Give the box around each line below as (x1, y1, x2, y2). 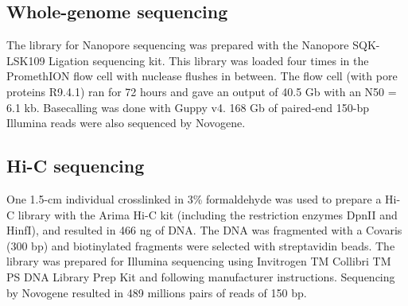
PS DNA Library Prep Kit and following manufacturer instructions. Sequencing (6, 268, 395, 285)
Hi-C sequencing (6, 153, 145, 178)
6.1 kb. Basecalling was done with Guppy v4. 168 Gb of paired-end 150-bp (6, 99, 369, 115)
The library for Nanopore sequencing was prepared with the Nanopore (6, 37, 349, 53)
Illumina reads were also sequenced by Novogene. (6, 114, 246, 131)
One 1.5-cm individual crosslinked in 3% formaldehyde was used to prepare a (6, 190, 382, 207)
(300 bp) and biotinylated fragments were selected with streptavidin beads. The (6, 237, 395, 254)
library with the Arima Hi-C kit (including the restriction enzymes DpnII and (17, 206, 398, 223)
